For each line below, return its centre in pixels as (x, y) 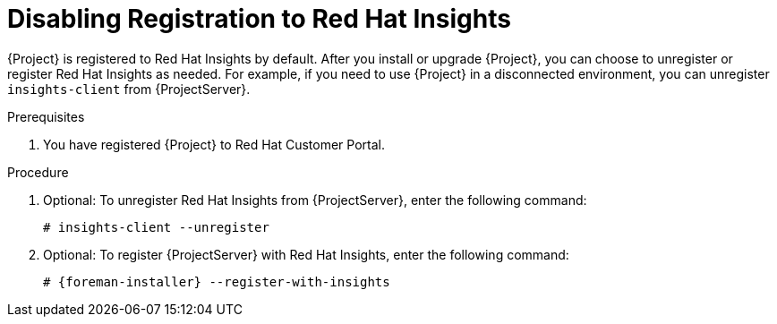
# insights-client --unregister (156, 227)
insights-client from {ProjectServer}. (129, 89)
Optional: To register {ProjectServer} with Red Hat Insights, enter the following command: (306, 254)
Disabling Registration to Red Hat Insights (259, 19)
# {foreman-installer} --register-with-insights (217, 281)
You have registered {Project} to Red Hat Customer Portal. (214, 144)
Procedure (38, 172)
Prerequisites (46, 116)
